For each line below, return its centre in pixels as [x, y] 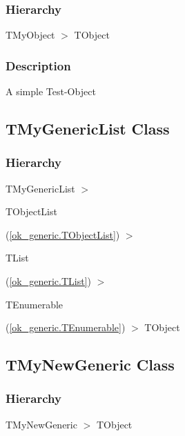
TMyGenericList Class [88, 129]
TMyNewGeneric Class [90, 365]
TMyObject [30, 35]
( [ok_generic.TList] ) [48, 281]
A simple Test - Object [51, 91]
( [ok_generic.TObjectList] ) [63, 234]
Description [38, 65]
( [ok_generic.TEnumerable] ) [66, 327]
